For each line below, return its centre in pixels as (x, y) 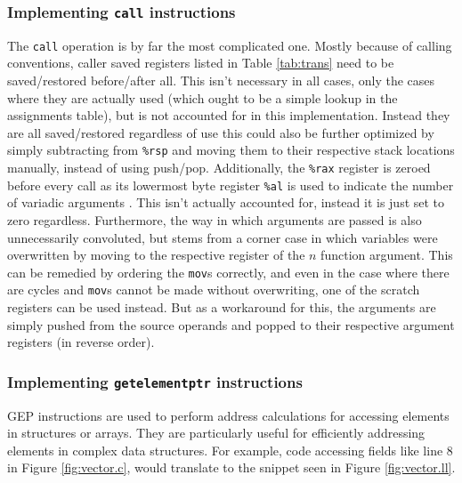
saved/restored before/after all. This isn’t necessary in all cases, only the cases (221, 80)
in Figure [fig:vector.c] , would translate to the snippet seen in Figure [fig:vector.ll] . (231, 467)
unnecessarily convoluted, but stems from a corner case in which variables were (223, 237)
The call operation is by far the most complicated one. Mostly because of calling (230, 45)
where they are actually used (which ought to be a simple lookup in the (203, 97)
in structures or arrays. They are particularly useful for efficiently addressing (216, 433)
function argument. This (387, 255)
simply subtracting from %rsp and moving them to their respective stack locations (231, 150)
